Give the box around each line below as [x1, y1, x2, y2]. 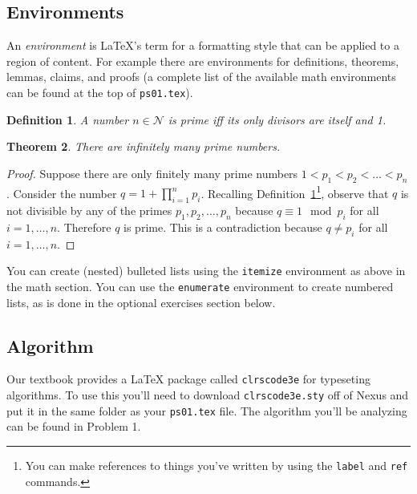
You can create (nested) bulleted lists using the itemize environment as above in [6, 262, 406, 279]
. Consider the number [6, 184, 117, 201]
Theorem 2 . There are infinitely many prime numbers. [6, 138, 281, 155]
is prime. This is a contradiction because [123, 218, 322, 235]
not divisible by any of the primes [6, 202, 172, 219]
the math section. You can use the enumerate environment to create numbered [6, 277, 394, 294]
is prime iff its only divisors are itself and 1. [168, 111, 387, 128]
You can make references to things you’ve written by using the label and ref [25, 456, 408, 473]
